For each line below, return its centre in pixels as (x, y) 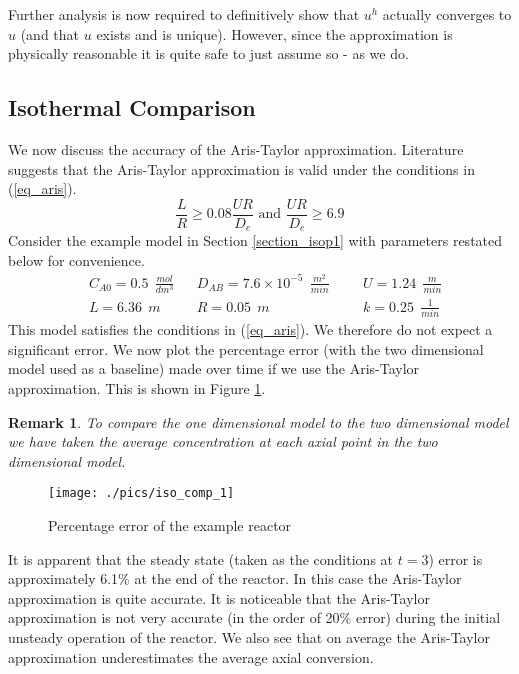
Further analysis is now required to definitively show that (184, 14)
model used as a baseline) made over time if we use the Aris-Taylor (214, 368)
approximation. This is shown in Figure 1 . (137, 387)
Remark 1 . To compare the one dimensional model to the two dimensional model (258, 421)
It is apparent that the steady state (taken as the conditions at (201, 558)
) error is (455, 558)
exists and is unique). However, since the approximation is (274, 33)
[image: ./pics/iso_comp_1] (141, 493)
